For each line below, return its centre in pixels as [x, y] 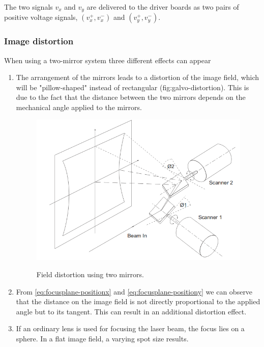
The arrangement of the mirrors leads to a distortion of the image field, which [138, 77]
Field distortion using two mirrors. [90, 274]
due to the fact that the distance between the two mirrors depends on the [131, 97]
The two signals [28, 7]
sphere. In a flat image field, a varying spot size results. [102, 339]
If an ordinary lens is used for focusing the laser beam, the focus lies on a [130, 328]
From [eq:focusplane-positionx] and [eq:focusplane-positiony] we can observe [134, 291]
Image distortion [39, 41]
